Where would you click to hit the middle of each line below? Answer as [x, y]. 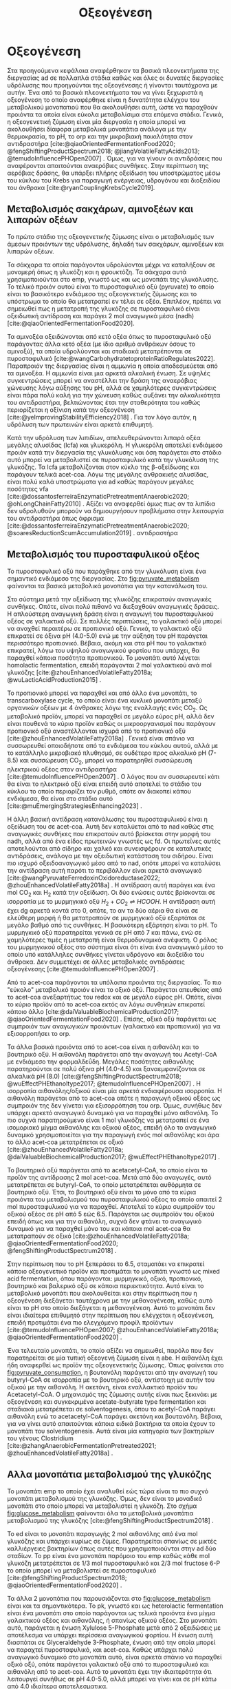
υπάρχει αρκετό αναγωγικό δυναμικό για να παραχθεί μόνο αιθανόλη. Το [113, 1112]
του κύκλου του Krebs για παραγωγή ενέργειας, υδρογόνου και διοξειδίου [114, 180]
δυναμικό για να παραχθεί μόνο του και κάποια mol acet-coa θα [99, 1228]
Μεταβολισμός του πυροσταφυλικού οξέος [103, 555]
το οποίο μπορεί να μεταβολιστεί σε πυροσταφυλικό [82, 1570]
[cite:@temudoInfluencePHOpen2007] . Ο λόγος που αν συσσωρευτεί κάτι [113, 777]
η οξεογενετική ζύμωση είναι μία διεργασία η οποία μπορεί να [96, 121]
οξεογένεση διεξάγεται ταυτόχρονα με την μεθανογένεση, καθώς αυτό [110, 1301]
